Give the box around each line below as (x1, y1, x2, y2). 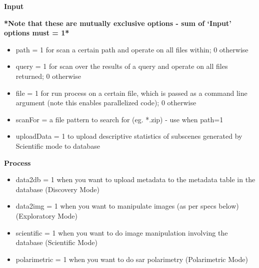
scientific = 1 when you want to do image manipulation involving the (15, 227, 228, 238)
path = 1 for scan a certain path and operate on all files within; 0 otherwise (15, 44, 248, 54)
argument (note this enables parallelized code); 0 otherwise (15, 97, 196, 108)
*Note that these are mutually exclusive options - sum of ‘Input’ (4, 17, 231, 28)
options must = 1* (4, 27, 69, 38)
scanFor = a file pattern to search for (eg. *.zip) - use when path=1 (15, 114, 223, 124)
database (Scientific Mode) (15, 237, 97, 248)
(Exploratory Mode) (15, 210, 77, 221)
